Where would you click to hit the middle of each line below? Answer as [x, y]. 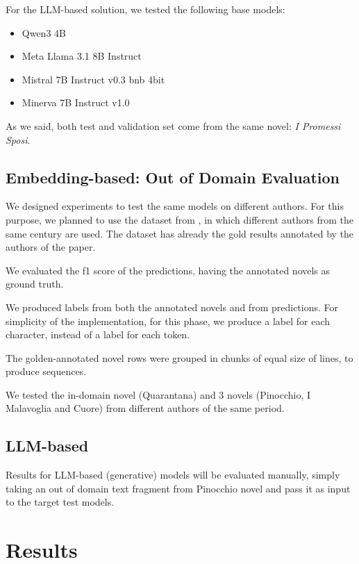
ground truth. [35, 284]
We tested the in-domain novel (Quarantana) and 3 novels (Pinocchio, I [158, 394]
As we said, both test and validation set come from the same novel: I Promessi [173, 125]
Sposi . [18, 139]
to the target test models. [60, 502]
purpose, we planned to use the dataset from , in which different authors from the [180, 219]
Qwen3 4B [44, 32]
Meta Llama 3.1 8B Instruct [82, 56]
